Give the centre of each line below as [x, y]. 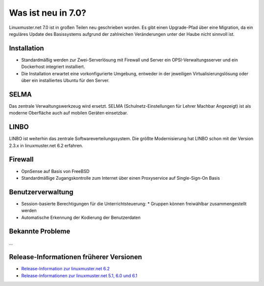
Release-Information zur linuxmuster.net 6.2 [66, 269]
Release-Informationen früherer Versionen [76, 257]
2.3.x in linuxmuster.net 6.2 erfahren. [46, 145]
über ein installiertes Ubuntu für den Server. [66, 80]
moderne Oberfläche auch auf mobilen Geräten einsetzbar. [68, 113]
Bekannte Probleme [40, 231]
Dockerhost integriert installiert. [53, 67]
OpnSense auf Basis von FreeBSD [55, 171]
